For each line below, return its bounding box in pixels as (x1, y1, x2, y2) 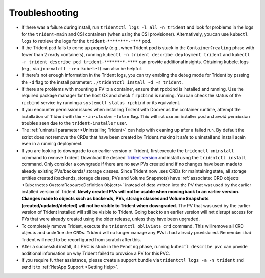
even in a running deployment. (21, 141, 83, 147)
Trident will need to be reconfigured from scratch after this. (21, 236, 141, 242)
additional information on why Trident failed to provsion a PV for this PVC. (21, 250, 170, 256)
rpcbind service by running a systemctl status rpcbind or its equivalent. (21, 99, 181, 105)
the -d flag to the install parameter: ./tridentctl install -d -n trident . (21, 79, 183, 85)
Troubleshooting (9, 7, 79, 18)
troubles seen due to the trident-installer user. (21, 120, 127, 126)
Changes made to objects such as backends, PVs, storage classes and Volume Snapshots (21, 196, 209, 202)
